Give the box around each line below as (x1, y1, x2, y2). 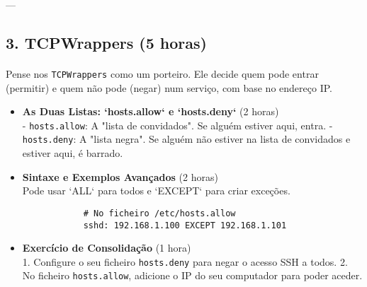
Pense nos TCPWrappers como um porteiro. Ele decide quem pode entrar (6, 66, 319, 81)
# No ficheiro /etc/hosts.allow (83, 208, 236, 218)
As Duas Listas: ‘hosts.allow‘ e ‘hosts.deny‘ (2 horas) (22, 104, 279, 119)
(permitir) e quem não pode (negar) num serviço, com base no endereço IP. (6, 80, 332, 95)
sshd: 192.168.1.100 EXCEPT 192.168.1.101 (83, 220, 287, 230)
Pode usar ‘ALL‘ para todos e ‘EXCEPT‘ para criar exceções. (22, 183, 290, 198)
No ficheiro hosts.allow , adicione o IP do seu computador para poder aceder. (22, 268, 363, 283)
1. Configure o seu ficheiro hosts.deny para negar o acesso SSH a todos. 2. (22, 254, 348, 269)
